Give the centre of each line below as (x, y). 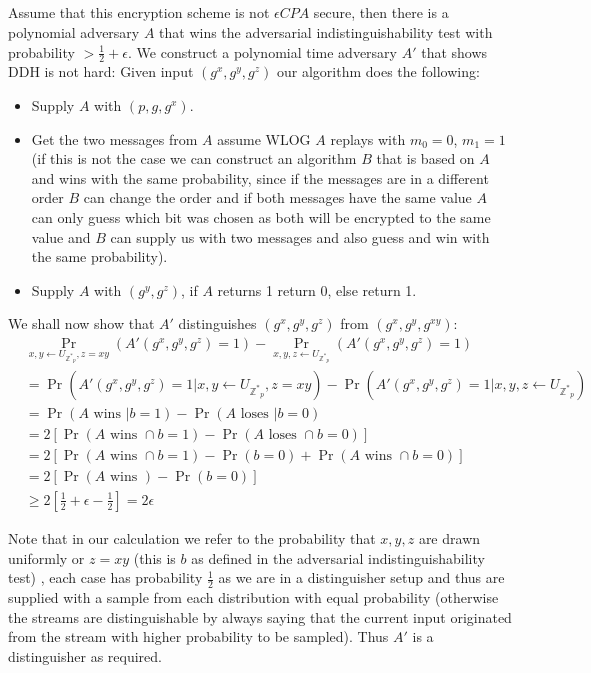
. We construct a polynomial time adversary (262, 51)
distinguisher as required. (85, 655)
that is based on (425, 158)
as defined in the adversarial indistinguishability (338, 557)
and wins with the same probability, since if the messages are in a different (260, 177)
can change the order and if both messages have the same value (277, 197)
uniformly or (46, 557)
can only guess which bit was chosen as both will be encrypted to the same (261, 216)
